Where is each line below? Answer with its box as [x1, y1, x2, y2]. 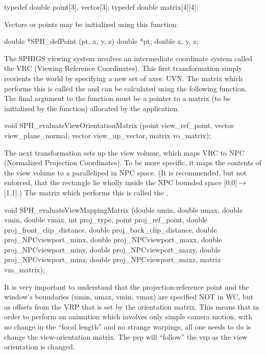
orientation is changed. [4, 341, 75, 352]
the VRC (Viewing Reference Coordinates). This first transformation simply [4, 63, 243, 73]
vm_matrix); [4, 264, 45, 275]
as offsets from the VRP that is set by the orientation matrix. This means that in [4, 301, 259, 312]
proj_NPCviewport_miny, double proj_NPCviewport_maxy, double [4, 244, 221, 255]
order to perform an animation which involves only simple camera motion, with [4, 311, 253, 322]
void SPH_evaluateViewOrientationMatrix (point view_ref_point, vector [4, 120, 234, 131]
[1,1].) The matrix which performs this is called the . [4, 187, 168, 197]
